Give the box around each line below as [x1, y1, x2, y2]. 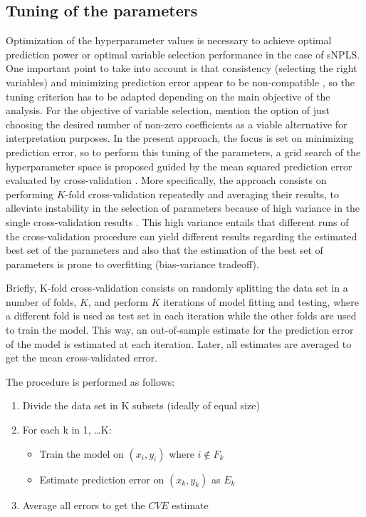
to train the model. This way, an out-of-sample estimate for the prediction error [6, 322, 354, 337]
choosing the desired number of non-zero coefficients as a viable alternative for [6, 116, 347, 131]
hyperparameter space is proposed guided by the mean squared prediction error [6, 158, 352, 173]
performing [6, 186, 53, 201]
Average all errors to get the [22, 497, 145, 512]
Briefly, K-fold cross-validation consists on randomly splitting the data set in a [6, 280, 348, 295]
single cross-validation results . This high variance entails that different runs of [6, 214, 349, 229]
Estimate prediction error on [39, 471, 164, 486]
